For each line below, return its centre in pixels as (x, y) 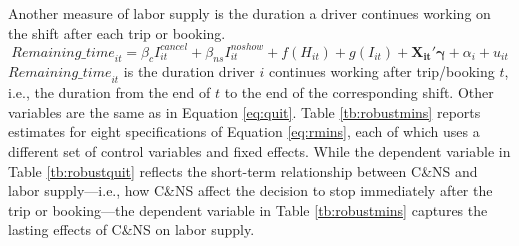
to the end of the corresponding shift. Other (359, 92)
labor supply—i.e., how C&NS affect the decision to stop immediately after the (250, 190)
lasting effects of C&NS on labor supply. (131, 229)
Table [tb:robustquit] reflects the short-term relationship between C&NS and (243, 170)
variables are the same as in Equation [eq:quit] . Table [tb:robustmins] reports (244, 111)
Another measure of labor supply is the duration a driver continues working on (249, 13)
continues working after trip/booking (381, 71)
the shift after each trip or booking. (117, 32)
